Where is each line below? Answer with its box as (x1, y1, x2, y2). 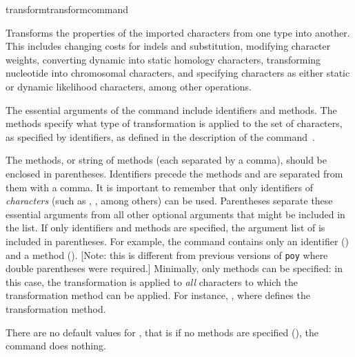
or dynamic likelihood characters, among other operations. (6, 79, 252, 93)
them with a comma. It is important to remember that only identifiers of (6, 180, 313, 194)
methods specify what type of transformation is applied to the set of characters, (6, 116, 343, 131)
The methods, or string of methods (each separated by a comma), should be (6, 153, 327, 167)
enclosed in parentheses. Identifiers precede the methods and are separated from (6, 166, 343, 180)
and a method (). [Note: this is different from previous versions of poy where (6, 247, 328, 262)
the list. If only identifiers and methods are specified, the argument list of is (6, 220, 325, 235)
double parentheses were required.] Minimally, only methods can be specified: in (6, 261, 343, 276)
